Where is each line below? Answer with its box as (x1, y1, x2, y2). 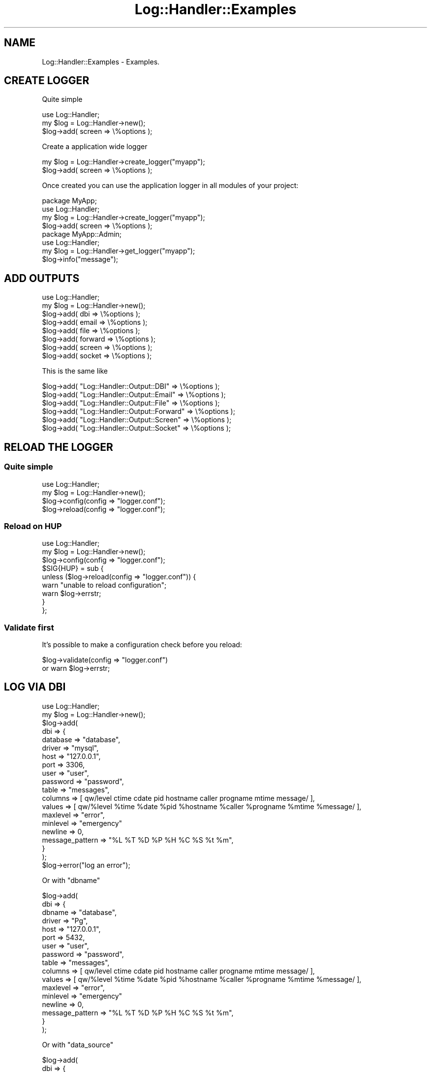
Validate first (4, 622, 54, 632)
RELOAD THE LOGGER (4, 441, 113, 453)
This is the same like (42, 367, 108, 376)
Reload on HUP (4, 521, 62, 531)
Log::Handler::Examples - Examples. (42, 57, 160, 66)
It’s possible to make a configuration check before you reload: (42, 640, 242, 649)
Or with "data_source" (42, 1040, 114, 1049)
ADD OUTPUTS (4, 272, 80, 284)
